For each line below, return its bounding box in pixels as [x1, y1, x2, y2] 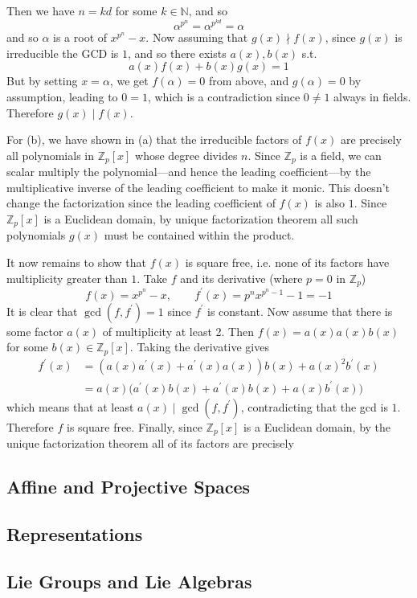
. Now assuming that [145, 29, 248, 46]
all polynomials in [6, 146, 94, 163]
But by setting [6, 72, 78, 89]
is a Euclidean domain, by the [243, 418, 391, 435]
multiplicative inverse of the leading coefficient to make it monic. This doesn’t [6, 178, 390, 195]
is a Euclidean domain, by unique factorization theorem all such [43, 211, 358, 227]
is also [314, 195, 345, 211]
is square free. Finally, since [67, 418, 202, 435]
